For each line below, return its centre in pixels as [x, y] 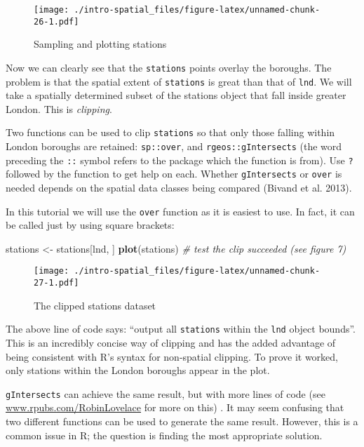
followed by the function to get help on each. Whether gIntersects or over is [174, 174]
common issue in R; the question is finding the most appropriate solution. [164, 435]
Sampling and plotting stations [100, 44]
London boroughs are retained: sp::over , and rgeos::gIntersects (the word [174, 146]
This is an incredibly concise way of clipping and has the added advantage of [171, 343]
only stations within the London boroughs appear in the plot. [138, 370]
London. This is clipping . [59, 108]
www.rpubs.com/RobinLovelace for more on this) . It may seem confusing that [175, 407]
